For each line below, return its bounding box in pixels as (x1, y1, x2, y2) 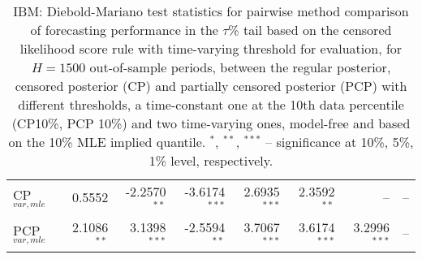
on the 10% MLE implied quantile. (8, 132, 206, 151)
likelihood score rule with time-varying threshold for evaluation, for (19, 39, 403, 58)
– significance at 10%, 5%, (265, 132, 414, 151)
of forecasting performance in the (30, 20, 218, 39)
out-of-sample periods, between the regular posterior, (89, 58, 391, 76)
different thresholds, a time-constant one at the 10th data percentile (18, 95, 404, 114)
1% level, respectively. (149, 151, 273, 170)
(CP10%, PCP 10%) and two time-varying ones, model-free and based (11, 114, 411, 132)
